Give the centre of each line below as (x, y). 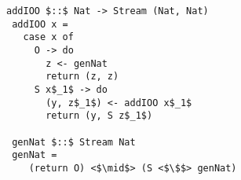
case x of (48, 37)
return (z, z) (82, 77)
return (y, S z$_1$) (99, 116)
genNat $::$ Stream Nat (74, 142)
